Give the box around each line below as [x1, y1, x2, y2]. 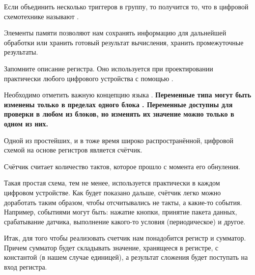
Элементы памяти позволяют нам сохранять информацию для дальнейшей [4, 28, 227, 38]
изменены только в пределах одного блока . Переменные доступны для [4, 99, 233, 109]
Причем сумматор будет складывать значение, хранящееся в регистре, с [4, 242, 219, 252]
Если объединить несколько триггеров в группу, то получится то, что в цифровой [4, 1, 249, 11]
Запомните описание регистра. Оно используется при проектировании [4, 63, 213, 73]
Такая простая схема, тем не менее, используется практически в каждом [4, 178, 220, 188]
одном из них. [4, 118, 49, 128]
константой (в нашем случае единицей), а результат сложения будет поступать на [4, 252, 248, 262]
